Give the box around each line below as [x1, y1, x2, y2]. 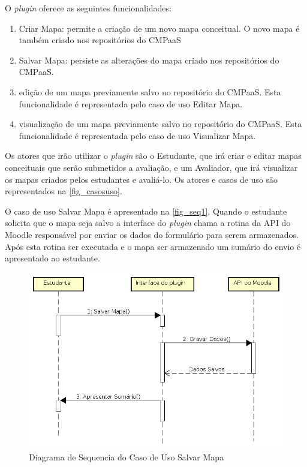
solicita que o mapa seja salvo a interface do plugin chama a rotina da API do [5, 216, 291, 229]
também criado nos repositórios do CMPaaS [19, 34, 181, 46]
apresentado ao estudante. [5, 252, 100, 264]
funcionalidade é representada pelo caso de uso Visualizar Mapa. [19, 129, 256, 141]
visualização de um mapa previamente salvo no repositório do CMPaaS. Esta [19, 117, 302, 130]
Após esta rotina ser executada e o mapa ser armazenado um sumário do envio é [5, 240, 301, 252]
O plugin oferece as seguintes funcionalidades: [5, 2, 171, 14]
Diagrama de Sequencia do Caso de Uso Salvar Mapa [29, 451, 224, 463]
